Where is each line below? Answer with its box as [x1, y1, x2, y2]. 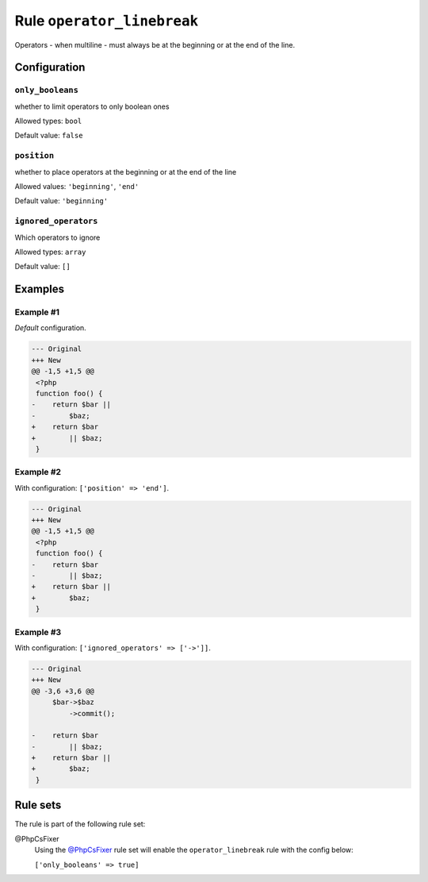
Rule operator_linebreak [14, 12, 199, 29]
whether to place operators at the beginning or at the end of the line [14, 167, 237, 176]
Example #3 [14, 626, 62, 637]
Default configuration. [14, 323, 86, 333]
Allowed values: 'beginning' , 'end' [14, 182, 139, 191]
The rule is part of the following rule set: [14, 819, 146, 829]
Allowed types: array [14, 247, 86, 256]
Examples [14, 283, 65, 296]
